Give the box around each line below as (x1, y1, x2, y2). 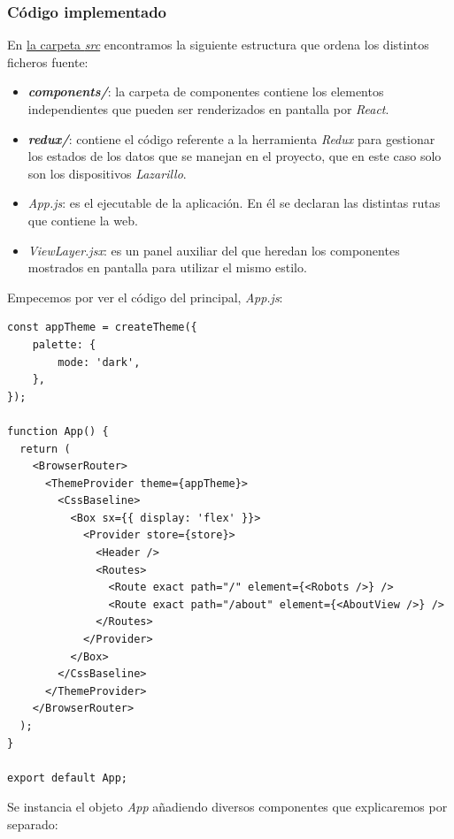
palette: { (32, 338, 96, 351)
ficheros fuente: (7, 52, 88, 71)
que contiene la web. (27, 210, 138, 229)
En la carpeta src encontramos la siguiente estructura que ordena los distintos (7, 35, 429, 54)
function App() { (7, 424, 109, 438)
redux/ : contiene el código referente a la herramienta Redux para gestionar (27, 129, 435, 148)
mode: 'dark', (58, 355, 141, 369)
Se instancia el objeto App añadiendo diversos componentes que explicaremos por (7, 797, 448, 816)
